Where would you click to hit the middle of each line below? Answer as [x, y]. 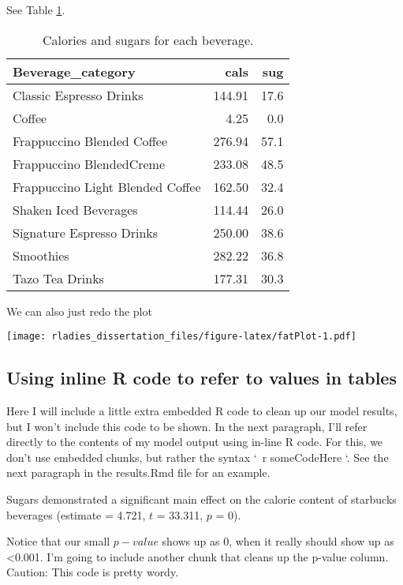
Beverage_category [74, 71]
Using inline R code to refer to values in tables [201, 378]
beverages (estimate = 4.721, [76, 514]
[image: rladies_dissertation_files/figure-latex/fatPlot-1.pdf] [181, 337]
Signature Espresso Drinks [86, 232]
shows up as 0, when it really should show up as [278, 541]
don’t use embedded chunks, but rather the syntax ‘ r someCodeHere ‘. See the [198, 457]
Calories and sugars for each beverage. [148, 39]
